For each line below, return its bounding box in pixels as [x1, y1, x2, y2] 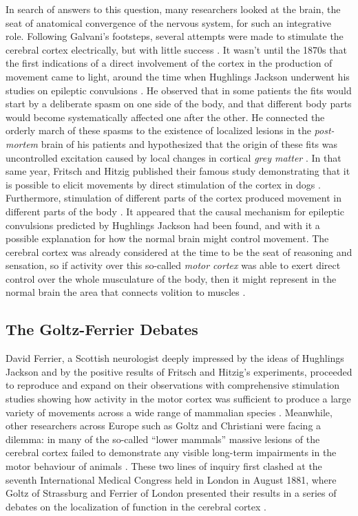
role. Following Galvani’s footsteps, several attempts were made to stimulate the [6, 29, 344, 43]
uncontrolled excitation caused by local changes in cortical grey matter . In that [6, 150, 341, 164]
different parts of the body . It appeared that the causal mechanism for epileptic [6, 204, 344, 218]
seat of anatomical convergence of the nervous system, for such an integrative [6, 15, 331, 30]
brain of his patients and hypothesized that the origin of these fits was [41, 136, 337, 151]
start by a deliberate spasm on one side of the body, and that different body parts [6, 96, 352, 111]
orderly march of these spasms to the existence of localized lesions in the [6, 123, 311, 138]
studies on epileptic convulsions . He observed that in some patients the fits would [6, 83, 352, 97]
